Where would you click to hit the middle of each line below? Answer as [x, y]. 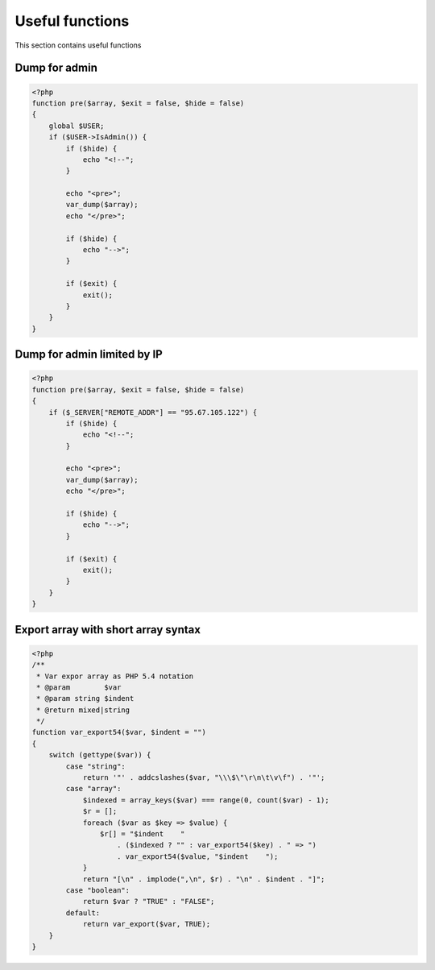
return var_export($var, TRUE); [147, 924]
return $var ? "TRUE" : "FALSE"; [149, 902]
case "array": [93, 789]
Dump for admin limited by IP [89, 354]
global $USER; [77, 126]
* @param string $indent [85, 698]
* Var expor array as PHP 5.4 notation [115, 676]
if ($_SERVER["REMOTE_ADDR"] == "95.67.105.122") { [153, 412]
